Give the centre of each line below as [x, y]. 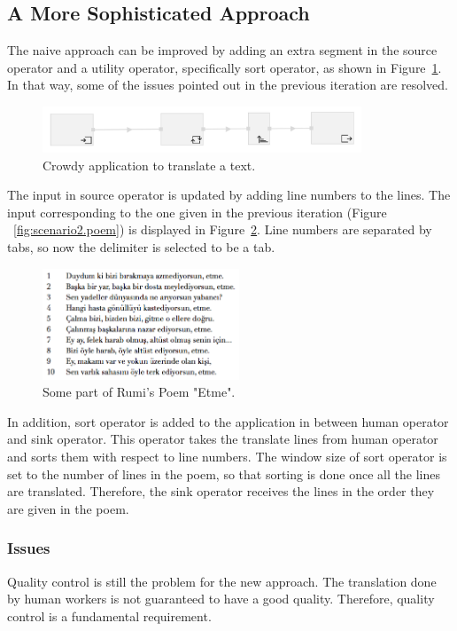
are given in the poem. [68, 508]
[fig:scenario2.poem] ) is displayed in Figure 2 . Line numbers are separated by [223, 229]
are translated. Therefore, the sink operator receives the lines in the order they [221, 491]
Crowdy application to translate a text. [149, 165]
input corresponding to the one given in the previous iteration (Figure [197, 212]
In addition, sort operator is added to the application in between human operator [228, 421]
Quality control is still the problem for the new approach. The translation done [222, 581]
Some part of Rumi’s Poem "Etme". [139, 392]
